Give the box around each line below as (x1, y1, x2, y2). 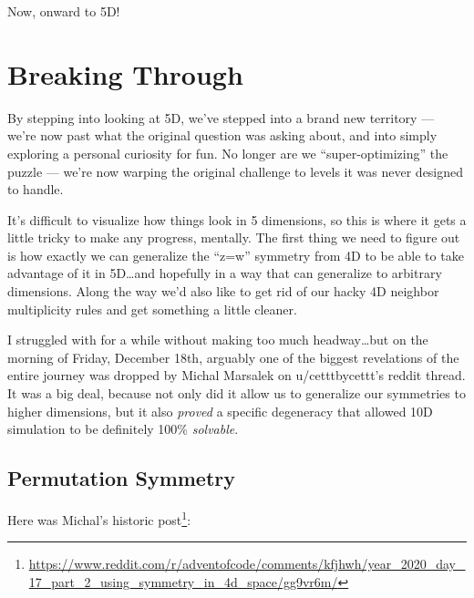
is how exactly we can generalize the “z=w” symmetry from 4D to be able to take (7, 245, 464, 264)
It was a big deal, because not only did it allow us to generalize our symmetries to (7, 384, 466, 403)
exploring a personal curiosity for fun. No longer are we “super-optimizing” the (7, 143, 448, 162)
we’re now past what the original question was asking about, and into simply (7, 126, 438, 145)
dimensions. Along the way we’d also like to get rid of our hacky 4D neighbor (7, 282, 439, 301)
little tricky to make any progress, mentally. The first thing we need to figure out (7, 228, 460, 247)
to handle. (7, 180, 64, 199)
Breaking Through (7, 55, 243, 92)
